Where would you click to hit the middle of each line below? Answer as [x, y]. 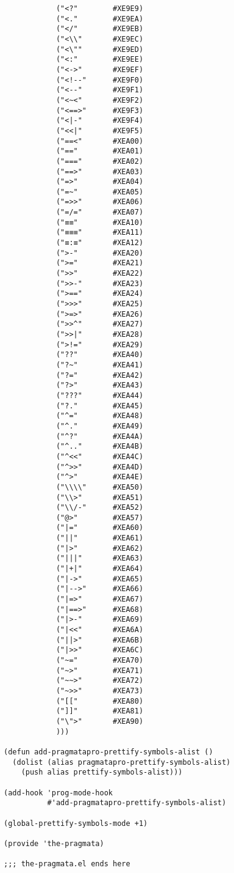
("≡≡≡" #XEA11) [100, 233]
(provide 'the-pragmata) [54, 843]
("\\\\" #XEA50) [100, 487]
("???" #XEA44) [100, 395]
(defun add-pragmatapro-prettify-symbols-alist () [108, 752]
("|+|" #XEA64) [100, 569]
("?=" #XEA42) [100, 375]
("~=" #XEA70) [100, 660]
